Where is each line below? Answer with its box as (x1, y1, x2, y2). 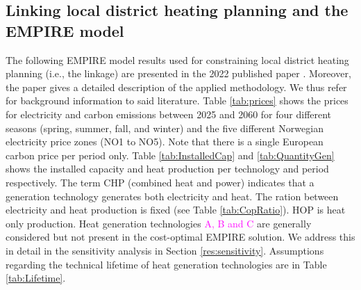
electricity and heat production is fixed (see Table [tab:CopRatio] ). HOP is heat (6, 202, 346, 217)
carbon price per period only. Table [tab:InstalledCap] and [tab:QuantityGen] (6, 147, 335, 162)
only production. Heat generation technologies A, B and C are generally (6, 216, 312, 230)
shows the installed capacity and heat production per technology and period (6, 161, 329, 176)
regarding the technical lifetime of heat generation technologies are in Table (6, 257, 327, 271)
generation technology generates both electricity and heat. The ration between (6, 188, 339, 203)
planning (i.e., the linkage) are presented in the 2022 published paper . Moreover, (6, 66, 351, 81)
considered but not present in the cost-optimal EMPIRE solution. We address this (6, 229, 355, 244)
